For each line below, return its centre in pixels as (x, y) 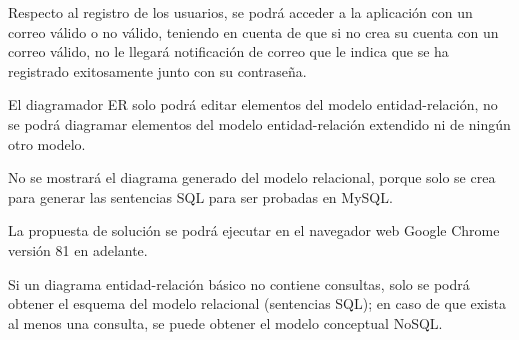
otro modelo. (47, 143)
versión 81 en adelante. (78, 249)
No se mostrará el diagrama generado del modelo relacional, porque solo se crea (252, 177)
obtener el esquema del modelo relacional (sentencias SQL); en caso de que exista (257, 303)
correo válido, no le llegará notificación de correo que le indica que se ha (228, 51)
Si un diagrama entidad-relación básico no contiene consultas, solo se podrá (239, 283)
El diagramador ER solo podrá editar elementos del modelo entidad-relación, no (253, 104)
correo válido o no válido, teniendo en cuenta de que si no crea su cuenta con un (253, 31)
